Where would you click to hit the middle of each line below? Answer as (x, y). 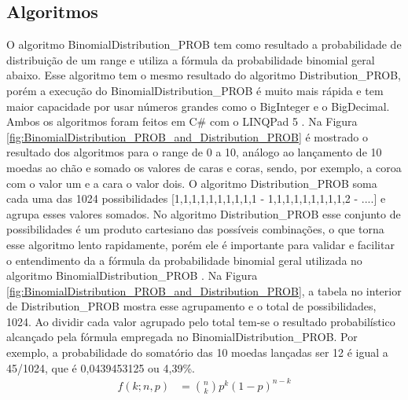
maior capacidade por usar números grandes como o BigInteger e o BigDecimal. (198, 106)
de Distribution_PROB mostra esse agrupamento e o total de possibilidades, (191, 306)
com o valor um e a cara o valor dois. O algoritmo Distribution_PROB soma (192, 183)
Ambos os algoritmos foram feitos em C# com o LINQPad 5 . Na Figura (182, 121)
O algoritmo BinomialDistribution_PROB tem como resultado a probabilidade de (204, 44)
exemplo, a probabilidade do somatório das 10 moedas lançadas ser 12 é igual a (197, 352)
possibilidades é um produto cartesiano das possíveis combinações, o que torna (195, 229)
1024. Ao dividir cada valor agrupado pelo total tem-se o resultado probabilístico (201, 321)
